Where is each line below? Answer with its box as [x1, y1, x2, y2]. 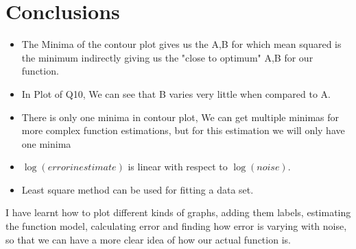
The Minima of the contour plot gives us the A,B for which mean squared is [21, 37, 342, 51]
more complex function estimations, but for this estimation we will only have [21, 123, 345, 137]
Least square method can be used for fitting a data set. [21, 182, 254, 196]
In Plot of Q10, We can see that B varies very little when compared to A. [21, 86, 331, 101]
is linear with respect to [128, 159, 228, 174]
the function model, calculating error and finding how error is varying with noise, [5, 219, 347, 233]
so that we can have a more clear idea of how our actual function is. [5, 232, 291, 246]
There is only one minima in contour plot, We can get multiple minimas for [21, 109, 340, 124]
